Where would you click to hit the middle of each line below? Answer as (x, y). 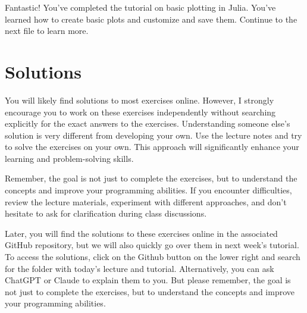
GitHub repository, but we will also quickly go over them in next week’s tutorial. (152, 245)
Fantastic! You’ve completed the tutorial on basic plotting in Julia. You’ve (140, 7)
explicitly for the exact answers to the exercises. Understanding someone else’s (148, 123)
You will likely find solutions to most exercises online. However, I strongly (140, 100)
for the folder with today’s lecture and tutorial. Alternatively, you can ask (140, 268)
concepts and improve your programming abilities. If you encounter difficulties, (148, 190)
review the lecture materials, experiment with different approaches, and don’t (146, 201)
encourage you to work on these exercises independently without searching (140, 112)
